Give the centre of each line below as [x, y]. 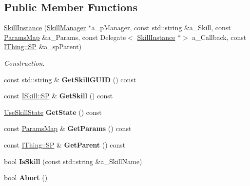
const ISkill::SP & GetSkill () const [58, 96]
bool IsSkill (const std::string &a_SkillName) [73, 161]
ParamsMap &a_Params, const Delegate [65, 37]
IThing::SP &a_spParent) [43, 46]
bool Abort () [26, 177]
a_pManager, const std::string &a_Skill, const [161, 28]
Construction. [24, 63]
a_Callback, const [219, 37]
